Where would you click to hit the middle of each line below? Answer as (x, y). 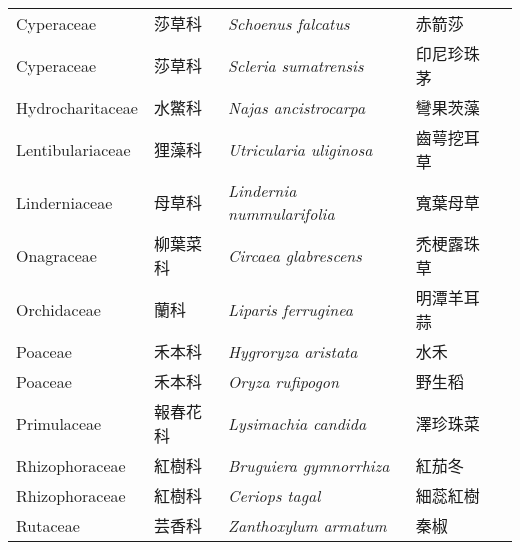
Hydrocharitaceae (77, 107)
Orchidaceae (58, 309)
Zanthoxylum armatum (307, 525)
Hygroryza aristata (293, 351)
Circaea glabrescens (295, 255)
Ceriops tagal (274, 495)
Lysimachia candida (297, 423)
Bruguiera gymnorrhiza (309, 465)
